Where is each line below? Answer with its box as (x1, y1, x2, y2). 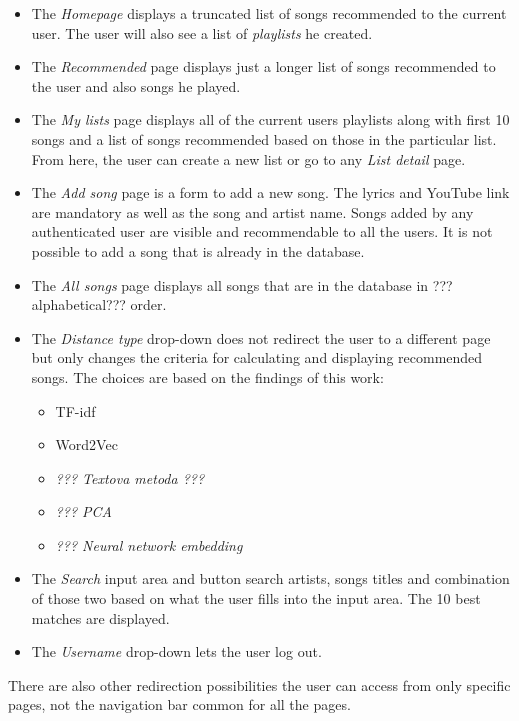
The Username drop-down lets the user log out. (31, 641, 322, 662)
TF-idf (55, 400, 96, 421)
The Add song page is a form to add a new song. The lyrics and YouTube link (31, 182, 510, 203)
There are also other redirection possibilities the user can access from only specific (8, 674, 511, 695)
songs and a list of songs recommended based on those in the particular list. (31, 128, 497, 149)
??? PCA (55, 501, 112, 522)
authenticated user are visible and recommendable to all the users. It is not (31, 221, 493, 242)
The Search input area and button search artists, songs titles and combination (31, 568, 510, 589)
